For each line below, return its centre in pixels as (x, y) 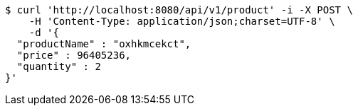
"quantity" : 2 (59, 66)
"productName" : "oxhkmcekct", (104, 44)
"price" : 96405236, (74, 55)
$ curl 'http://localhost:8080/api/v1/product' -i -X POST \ (179, 10)
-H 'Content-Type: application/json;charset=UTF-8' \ (182, 21)
